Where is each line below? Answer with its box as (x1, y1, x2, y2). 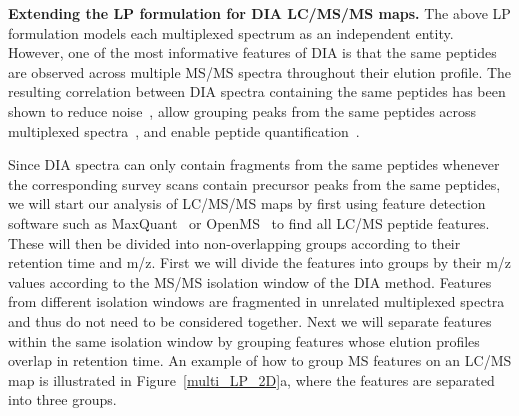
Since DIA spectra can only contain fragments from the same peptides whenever (8, 154, 500, 175)
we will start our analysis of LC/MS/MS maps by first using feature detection (8, 193, 486, 214)
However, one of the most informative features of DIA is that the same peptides (8, 42, 497, 63)
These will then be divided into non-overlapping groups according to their (8, 232, 461, 253)
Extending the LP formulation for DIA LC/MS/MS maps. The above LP (8, 3, 511, 23)
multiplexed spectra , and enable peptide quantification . (8, 120, 360, 141)
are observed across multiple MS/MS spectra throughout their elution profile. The (8, 61, 512, 82)
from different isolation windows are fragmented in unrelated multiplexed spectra (8, 291, 505, 312)
